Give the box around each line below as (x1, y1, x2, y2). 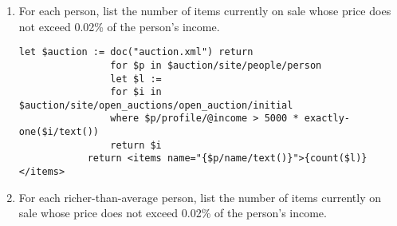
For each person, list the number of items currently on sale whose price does (18, 2, 391, 18)
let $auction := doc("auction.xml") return (18, 46, 254, 58)
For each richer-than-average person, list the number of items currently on (18, 188, 381, 205)
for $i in (110, 86, 162, 98)
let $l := (110, 73, 162, 85)
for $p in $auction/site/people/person (110, 59, 322, 71)
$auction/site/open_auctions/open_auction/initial (18, 99, 293, 111)
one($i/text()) (18, 126, 100, 138)
